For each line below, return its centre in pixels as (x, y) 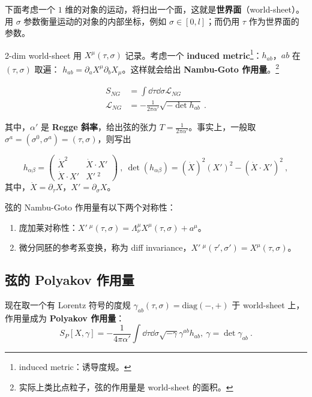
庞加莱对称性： (48, 227)
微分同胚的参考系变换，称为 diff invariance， (105, 247)
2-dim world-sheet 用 (43, 55)
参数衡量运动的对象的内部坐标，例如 (95, 21)
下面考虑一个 (30, 9)
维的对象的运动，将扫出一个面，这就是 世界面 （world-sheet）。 (185, 9)
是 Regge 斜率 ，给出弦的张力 (98, 127)
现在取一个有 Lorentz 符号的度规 (68, 304)
